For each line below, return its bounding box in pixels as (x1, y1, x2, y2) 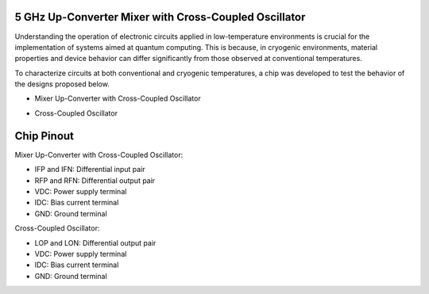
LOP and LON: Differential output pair (34, 238, 157, 247)
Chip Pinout (14, 129, 75, 143)
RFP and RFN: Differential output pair (34, 175, 156, 185)
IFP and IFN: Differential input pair (34, 165, 146, 174)
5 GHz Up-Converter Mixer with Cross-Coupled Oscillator (14, 10, 306, 24)
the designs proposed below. (14, 79, 110, 89)
